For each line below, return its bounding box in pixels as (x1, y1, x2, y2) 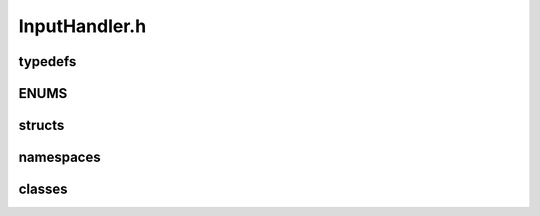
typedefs (18, 53, 77, 70)
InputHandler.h (18, 15, 147, 37)
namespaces (18, 149, 101, 166)
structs (18, 117, 65, 134)
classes (18, 181, 69, 198)
